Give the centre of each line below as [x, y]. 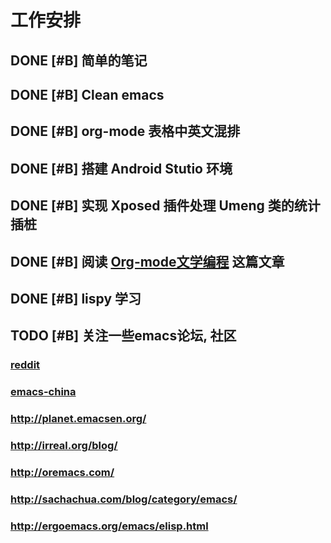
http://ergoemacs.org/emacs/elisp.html [109, 526]
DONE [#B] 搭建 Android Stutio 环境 [121, 168]
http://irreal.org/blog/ [64, 445]
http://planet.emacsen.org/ [78, 419]
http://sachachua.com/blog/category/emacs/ [124, 499]
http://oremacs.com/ [62, 472]
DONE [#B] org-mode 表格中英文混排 [125, 131]
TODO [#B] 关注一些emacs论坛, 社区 [123, 336]
